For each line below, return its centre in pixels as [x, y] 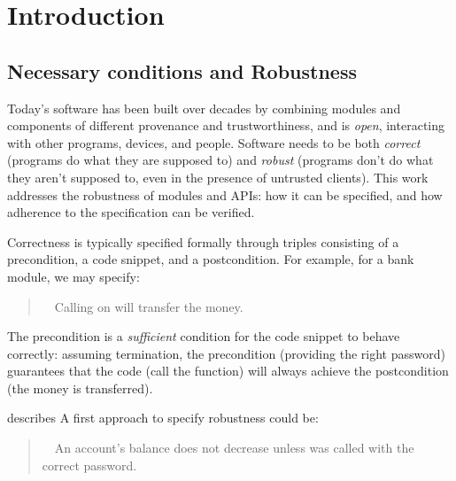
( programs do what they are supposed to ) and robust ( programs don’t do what [220, 160]
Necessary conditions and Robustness [182, 70]
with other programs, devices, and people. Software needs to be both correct [214, 142]
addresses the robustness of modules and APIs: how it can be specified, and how [225, 194]
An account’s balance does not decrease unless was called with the [234, 448]
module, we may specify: [73, 276]
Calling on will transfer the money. [149, 306]
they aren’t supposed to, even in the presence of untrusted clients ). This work [218, 177]
